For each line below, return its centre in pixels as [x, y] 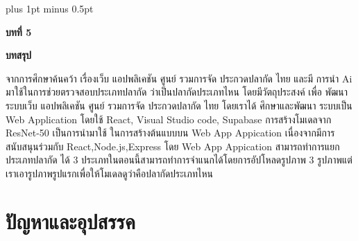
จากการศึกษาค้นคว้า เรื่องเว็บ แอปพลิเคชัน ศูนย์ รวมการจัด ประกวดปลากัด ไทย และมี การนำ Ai [179, 78]
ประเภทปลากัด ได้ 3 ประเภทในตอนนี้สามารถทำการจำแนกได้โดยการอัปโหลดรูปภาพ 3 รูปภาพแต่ [179, 160]
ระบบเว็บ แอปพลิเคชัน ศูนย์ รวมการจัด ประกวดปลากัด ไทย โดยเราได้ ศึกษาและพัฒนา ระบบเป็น [179, 105]
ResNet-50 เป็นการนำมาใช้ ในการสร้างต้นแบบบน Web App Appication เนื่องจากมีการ [170, 133]
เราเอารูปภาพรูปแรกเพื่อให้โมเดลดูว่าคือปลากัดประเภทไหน [109, 173]
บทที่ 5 [19, 32]
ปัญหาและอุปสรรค [70, 221]
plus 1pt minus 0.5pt [50, 8]
